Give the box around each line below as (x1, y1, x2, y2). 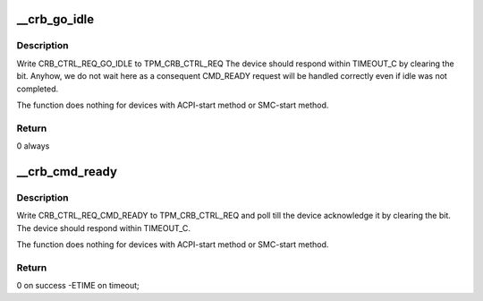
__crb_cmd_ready (16, 164, 118, 179)
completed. (16, 83, 58, 94)
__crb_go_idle (16, 12, 95, 27)
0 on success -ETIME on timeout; (16, 280, 140, 291)
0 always (16, 141, 50, 151)
